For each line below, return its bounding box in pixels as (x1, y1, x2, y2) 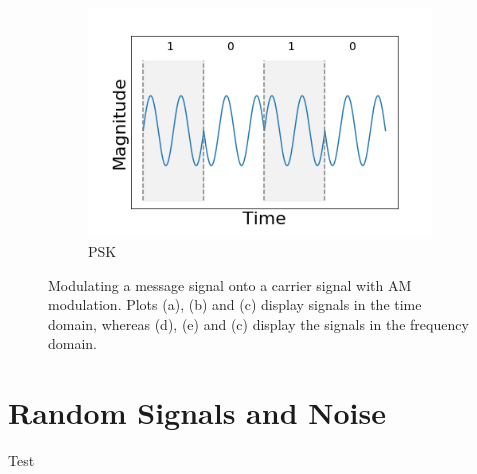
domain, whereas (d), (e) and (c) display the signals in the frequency (48, 313, 469, 334)
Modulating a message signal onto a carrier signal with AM (48, 274, 412, 295)
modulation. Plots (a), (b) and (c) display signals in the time (48, 294, 422, 315)
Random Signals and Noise (8, 392, 386, 433)
